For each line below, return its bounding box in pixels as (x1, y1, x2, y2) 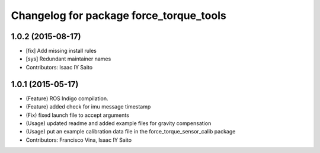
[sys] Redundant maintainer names (25, 55, 111, 62)
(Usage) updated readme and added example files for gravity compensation (25, 119, 212, 127)
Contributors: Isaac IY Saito (25, 63, 93, 71)
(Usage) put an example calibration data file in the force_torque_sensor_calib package (25, 128, 236, 135)
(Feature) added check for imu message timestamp (25, 103, 151, 110)
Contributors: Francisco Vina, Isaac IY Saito (25, 136, 132, 144)
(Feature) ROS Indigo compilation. (25, 95, 109, 102)
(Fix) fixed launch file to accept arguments (25, 111, 130, 119)
